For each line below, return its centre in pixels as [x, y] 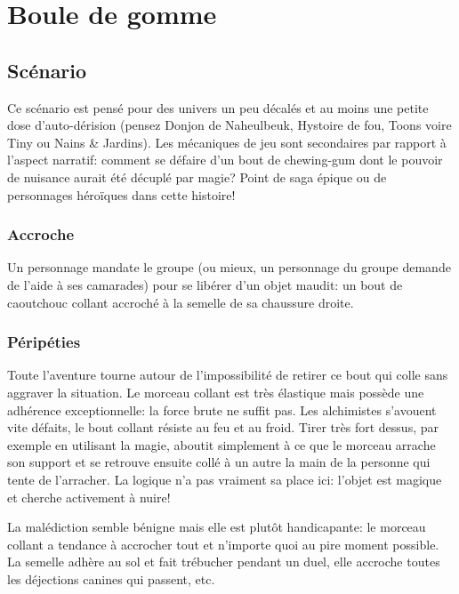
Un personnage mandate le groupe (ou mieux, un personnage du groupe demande [229, 267]
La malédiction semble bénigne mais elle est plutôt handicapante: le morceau [217, 527]
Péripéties [44, 342]
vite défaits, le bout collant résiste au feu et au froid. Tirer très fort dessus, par [223, 427]
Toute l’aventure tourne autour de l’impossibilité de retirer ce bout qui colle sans [228, 375]
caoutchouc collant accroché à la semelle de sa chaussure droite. [181, 302]
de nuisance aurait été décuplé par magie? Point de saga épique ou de [197, 177]
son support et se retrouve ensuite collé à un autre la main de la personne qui [219, 462]
